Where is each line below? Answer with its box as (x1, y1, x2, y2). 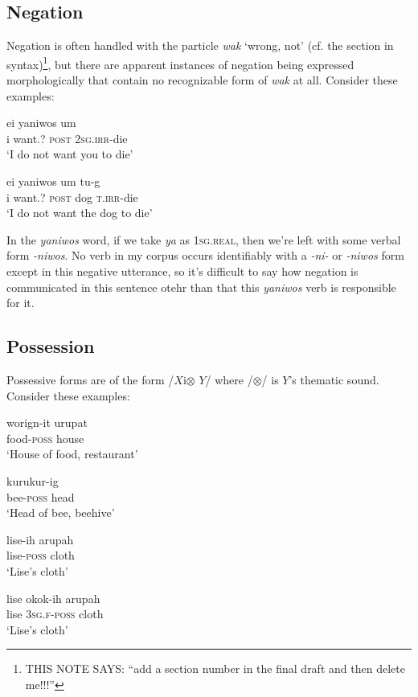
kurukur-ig (6, 472, 59, 489)
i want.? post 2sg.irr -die (6, 129, 128, 146)
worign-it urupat (6, 414, 88, 431)
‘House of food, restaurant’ (6, 445, 138, 462)
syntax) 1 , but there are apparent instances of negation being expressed (6, 53, 354, 72)
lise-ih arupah (6, 531, 74, 547)
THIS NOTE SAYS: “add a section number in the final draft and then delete (25, 660, 405, 677)
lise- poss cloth (6, 547, 75, 564)
